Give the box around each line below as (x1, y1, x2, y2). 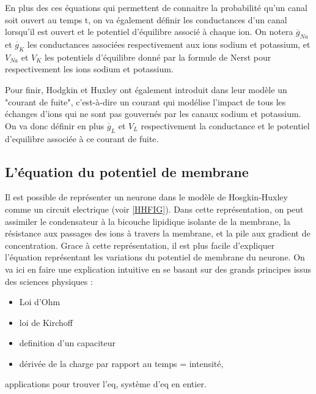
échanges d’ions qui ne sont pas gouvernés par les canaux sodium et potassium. (5, 107, 301, 120)
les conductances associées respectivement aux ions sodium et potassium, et (27, 37, 310, 50)
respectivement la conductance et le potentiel (141, 119, 310, 132)
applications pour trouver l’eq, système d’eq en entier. (5, 377, 207, 390)
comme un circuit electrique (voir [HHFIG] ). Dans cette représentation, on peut (5, 202, 304, 215)
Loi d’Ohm (19, 295, 61, 308)
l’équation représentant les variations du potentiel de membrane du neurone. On (5, 251, 305, 263)
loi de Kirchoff (19, 316, 73, 328)
